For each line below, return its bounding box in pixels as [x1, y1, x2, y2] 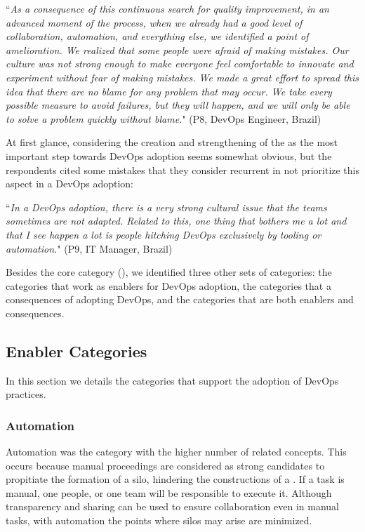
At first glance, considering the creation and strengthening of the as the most [6, 135, 338, 149]
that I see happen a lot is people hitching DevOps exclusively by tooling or [6, 227, 321, 241]
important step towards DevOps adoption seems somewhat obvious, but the [6, 148, 332, 163]
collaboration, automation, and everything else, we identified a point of [6, 29, 309, 44]
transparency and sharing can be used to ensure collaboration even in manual [6, 499, 339, 514]
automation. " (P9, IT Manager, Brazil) [6, 241, 173, 255]
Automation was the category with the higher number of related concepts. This [6, 444, 347, 459]
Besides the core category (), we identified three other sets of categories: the [6, 265, 332, 279]
